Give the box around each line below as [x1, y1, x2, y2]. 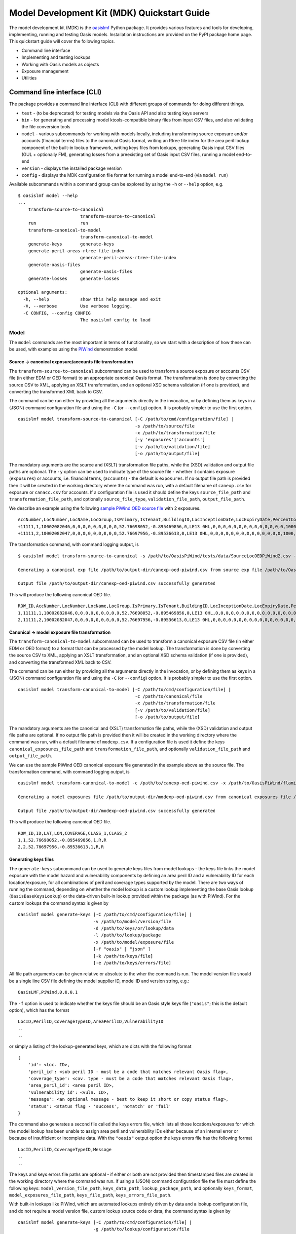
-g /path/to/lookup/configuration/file [93, 1227, 190, 1232]
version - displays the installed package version [21, 165, 122, 171]
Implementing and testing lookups [21, 54, 91, 60]
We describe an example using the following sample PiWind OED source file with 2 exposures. [9, 505, 201, 511]
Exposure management [21, 68, 69, 74]
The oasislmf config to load [80, 317, 150, 323]
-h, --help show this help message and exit [23, 296, 161, 302]
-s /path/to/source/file [135, 423, 195, 429]
